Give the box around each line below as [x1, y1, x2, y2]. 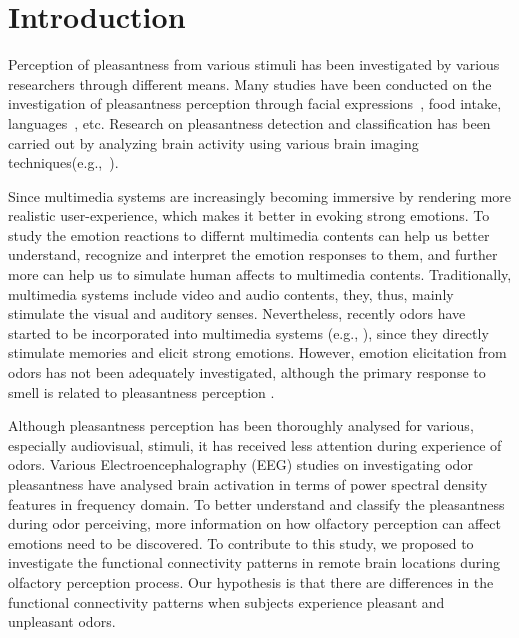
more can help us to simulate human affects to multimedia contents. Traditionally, [8, 264, 512, 285]
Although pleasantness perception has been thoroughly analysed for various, [8, 415, 474, 436]
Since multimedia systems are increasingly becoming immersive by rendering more [8, 185, 512, 206]
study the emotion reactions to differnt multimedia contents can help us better [8, 224, 490, 245]
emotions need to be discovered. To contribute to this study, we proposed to [8, 532, 474, 553]
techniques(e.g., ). [8, 152, 119, 173]
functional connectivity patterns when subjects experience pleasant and [8, 591, 445, 612]
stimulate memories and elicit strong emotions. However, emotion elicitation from [8, 342, 507, 363]
